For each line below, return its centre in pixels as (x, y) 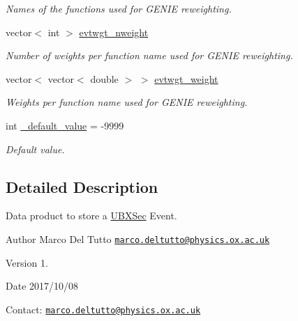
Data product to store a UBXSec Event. (91, 216)
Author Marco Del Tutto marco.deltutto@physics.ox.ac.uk (138, 238)
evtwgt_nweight (114, 32)
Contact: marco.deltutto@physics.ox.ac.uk (103, 309)
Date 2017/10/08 (42, 286)
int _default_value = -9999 (65, 125)
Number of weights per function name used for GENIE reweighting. (149, 55)
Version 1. (27, 262)
